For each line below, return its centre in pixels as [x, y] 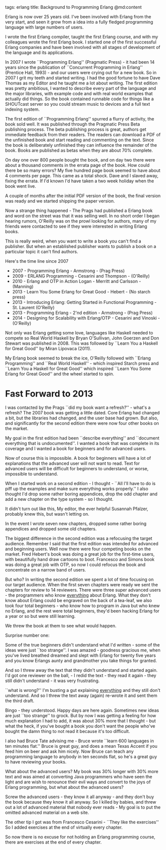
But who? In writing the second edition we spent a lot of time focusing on [80, 579]
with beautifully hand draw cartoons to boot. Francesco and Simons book [80, 559]
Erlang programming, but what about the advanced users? [64, 787]
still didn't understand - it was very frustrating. [52, 681]
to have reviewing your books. [36, 762]
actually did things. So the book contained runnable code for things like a [80, 99]
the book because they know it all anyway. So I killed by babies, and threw [81, 802]
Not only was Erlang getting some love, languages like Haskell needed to [79, 333]
